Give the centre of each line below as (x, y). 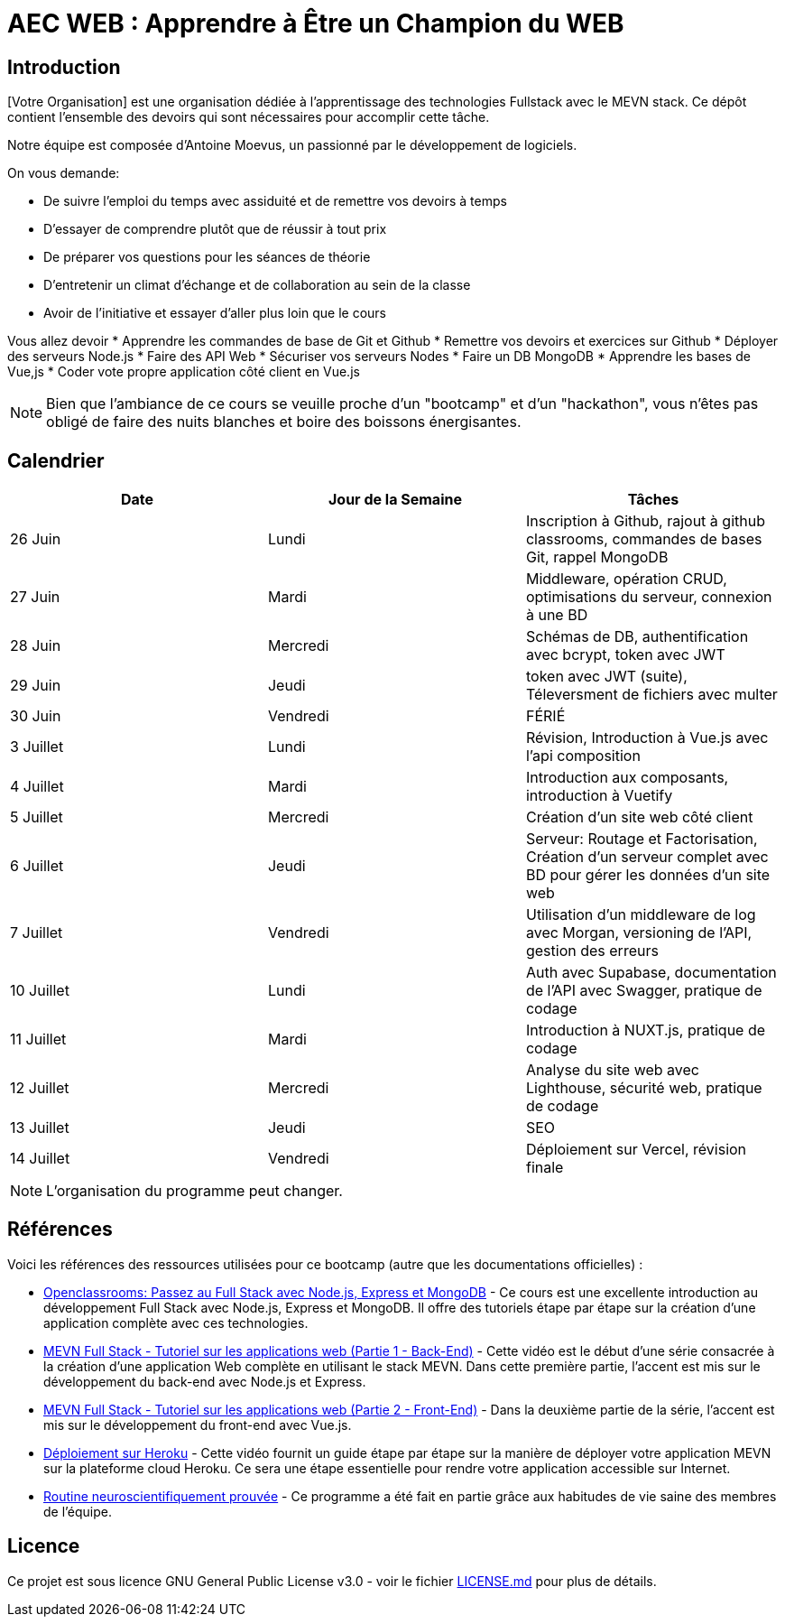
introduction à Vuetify (599, 796)
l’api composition (583, 756)
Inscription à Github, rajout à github (645, 521)
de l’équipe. (78, 1511)
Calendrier (56, 460)
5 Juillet (37, 817)
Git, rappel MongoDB (597, 557)
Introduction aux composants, (627, 778)
